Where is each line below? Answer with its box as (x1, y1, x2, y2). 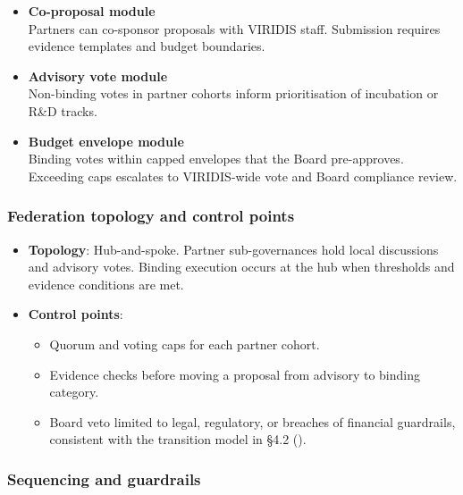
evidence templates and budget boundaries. (28, 37, 265, 55)
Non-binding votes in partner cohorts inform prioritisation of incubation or (28, 84, 439, 103)
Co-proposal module (28, 2, 156, 20)
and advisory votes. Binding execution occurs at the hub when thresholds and (28, 257, 455, 276)
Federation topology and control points (7, 205, 295, 227)
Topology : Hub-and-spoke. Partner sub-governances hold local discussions (28, 239, 439, 258)
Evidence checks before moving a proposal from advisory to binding (49, 365, 420, 383)
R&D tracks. (28, 101, 97, 120)
